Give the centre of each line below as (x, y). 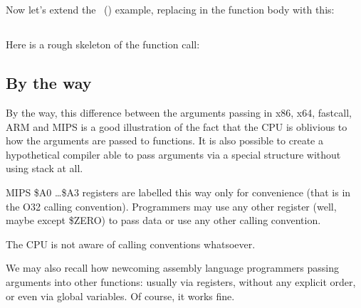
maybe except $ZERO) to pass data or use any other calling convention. (163, 220)
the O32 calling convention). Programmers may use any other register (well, (171, 206)
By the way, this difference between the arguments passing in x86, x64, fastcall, (179, 112)
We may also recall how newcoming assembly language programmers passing (173, 268)
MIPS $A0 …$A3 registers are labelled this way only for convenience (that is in (178, 192)
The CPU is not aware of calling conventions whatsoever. (131, 244)
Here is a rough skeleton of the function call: (103, 44)
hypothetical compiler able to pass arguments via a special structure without (173, 154)
